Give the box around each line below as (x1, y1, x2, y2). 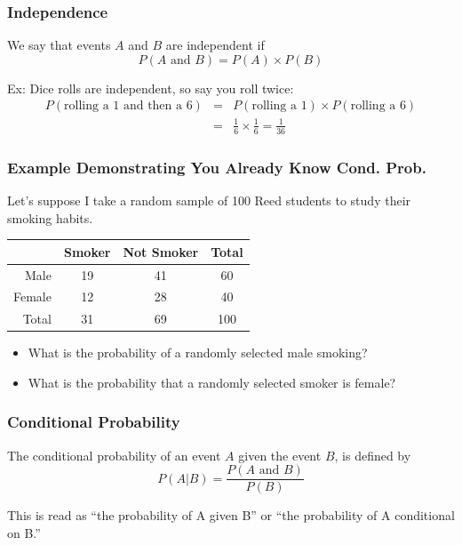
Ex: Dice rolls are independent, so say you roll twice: (7, 78, 294, 97)
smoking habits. (7, 208, 93, 227)
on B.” (7, 524, 41, 541)
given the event (238, 445, 322, 464)
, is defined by (334, 445, 411, 464)
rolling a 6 (350, 100, 406, 113)
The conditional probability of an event (7, 445, 221, 464)
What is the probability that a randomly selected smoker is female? (28, 373, 396, 391)
